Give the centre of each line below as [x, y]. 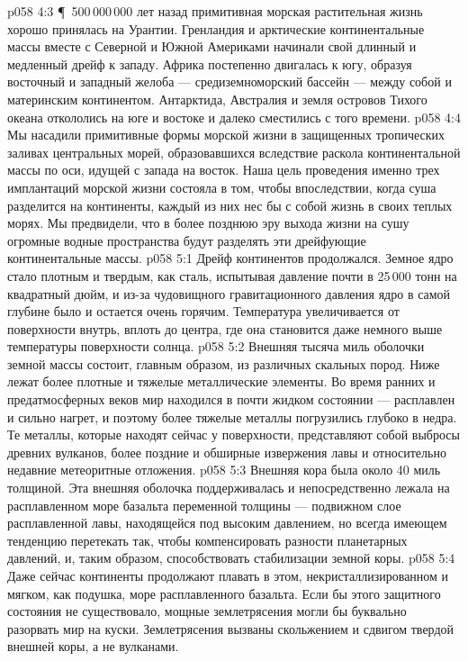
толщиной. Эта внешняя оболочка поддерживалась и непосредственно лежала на [229, 488]
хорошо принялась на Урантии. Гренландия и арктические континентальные [216, 28]
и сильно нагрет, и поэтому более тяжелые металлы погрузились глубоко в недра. [232, 417]
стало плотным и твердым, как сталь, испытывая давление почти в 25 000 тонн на [232, 275]
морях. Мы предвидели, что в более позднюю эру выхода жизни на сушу [208, 223]
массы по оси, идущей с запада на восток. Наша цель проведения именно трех [224, 170]
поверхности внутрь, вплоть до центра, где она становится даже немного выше [225, 328]
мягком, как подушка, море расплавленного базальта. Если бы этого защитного [224, 593]
